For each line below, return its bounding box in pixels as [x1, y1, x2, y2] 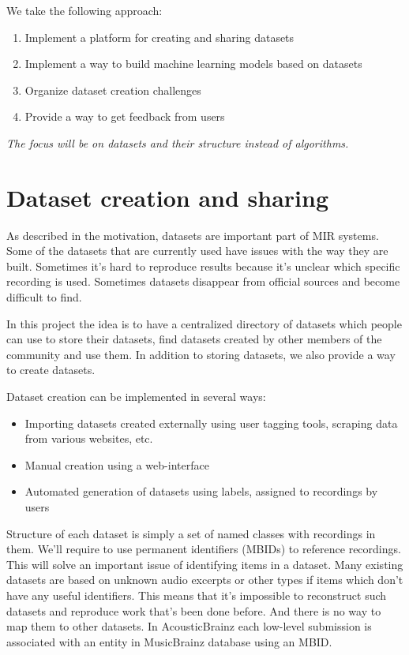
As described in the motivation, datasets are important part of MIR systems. [6, 226, 379, 243]
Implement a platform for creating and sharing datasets [24, 28, 295, 45]
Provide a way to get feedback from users [24, 108, 225, 125]
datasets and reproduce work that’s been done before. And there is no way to [6, 602, 381, 619]
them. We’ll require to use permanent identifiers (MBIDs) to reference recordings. [6, 541, 401, 557]
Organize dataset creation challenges [24, 81, 201, 98]
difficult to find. [6, 289, 82, 305]
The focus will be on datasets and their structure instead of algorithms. [6, 134, 349, 151]
